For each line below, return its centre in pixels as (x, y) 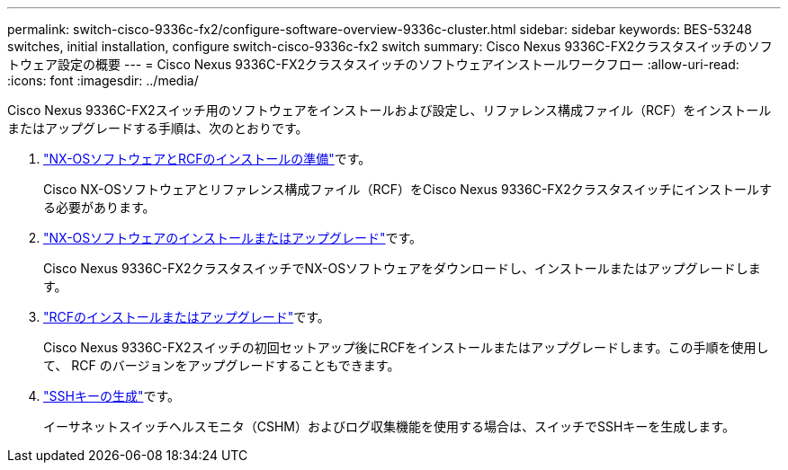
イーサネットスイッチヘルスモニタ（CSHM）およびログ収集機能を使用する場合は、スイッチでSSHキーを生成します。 (389, 426)
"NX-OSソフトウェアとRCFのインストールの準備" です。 (207, 159)
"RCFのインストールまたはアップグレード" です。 (187, 317)
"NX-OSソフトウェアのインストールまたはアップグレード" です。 (233, 238)
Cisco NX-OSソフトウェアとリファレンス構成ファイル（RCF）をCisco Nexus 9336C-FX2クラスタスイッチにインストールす (408, 189)
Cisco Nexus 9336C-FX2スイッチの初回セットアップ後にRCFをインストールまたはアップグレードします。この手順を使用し (406, 347)
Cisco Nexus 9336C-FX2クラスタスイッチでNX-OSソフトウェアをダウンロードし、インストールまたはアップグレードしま (402, 268)
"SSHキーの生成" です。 (112, 396)
